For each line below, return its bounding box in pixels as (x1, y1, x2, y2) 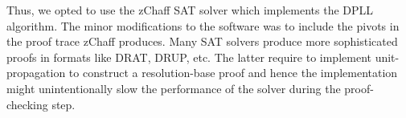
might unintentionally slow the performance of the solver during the (6, 79, 341, 96)
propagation (6, 64, 66, 81)
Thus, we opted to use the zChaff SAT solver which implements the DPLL (6, 2, 374, 18)
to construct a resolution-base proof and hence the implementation (68, 64, 398, 81)
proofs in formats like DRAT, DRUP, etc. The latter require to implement (6, 48, 371, 65)
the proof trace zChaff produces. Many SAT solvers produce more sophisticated (6, 33, 398, 50)
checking (6, 96, 48, 112)
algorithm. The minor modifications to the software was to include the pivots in (6, 17, 400, 34)
